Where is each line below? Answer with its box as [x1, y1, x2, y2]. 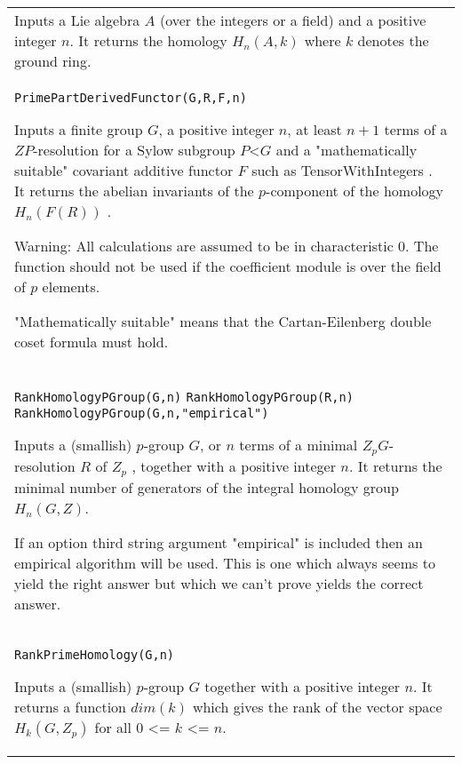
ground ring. [14, 51, 92, 71]
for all [94, 716, 131, 737]
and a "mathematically [275, 139, 418, 160]
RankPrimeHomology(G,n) [14, 647, 175, 662]
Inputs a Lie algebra [14, 10, 140, 30]
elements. [42, 276, 100, 297]
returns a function [14, 696, 126, 717]
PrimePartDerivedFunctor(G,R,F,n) [14, 91, 247, 105]
